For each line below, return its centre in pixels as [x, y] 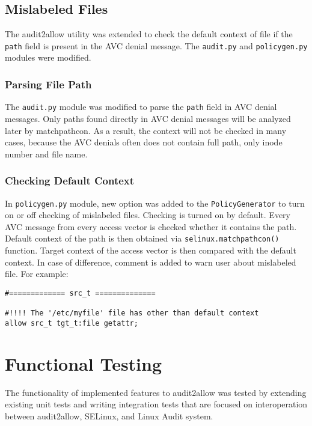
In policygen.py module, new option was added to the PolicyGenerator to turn [155, 203]
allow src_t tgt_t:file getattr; [72, 323]
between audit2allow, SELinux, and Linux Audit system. [109, 415]
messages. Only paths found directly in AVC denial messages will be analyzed [148, 118]
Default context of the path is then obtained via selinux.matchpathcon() [142, 238]
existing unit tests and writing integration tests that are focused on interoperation [156, 404]
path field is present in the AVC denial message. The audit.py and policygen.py [156, 45]
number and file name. [46, 154]
